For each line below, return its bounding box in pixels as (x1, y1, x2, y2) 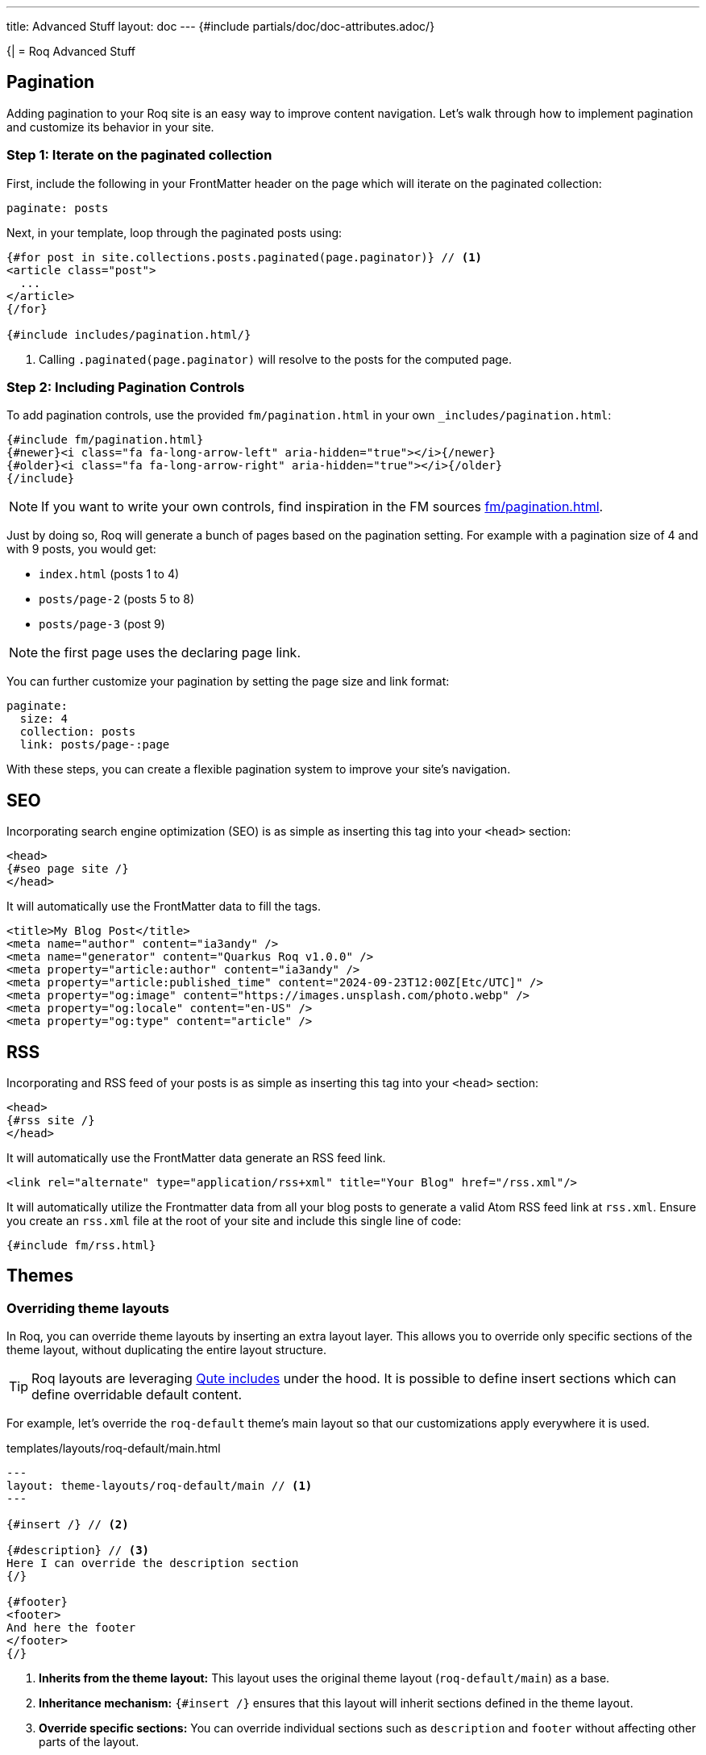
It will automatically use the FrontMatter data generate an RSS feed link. (6, 1151, 386, 1165)
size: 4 (19, 712, 68, 726)
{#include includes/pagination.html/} (6, 327, 251, 341)
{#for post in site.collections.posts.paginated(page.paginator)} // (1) (6, 250, 483, 264)
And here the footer (6, 1621, 136, 1635)
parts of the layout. (39, 1735, 139, 1749)
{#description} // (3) (6, 1544, 150, 1557)
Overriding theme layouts (6, 1299, 169, 1316)
